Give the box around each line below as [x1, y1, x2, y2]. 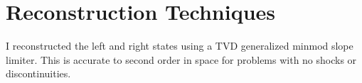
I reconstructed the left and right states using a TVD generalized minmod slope [6, 38, 353, 53]
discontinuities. [6, 66, 71, 81]
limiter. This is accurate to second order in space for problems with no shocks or [6, 52, 357, 67]
